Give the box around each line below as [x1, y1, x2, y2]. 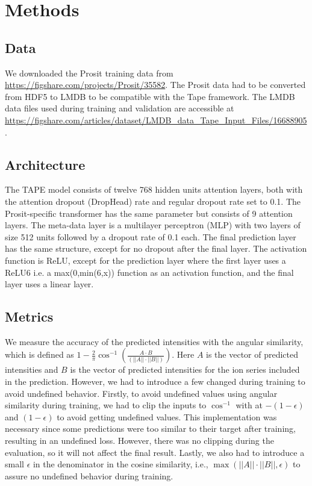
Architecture [5, 155, 86, 173]
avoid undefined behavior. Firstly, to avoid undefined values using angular [5, 387, 278, 399]
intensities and [5, 363, 58, 376]
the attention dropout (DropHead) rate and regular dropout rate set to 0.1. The [5, 195, 301, 207]
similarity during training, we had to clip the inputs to [5, 399, 207, 411]
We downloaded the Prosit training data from [5, 66, 173, 79]
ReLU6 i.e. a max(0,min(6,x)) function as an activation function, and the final [5, 266, 294, 278]
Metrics [5, 307, 54, 326]
